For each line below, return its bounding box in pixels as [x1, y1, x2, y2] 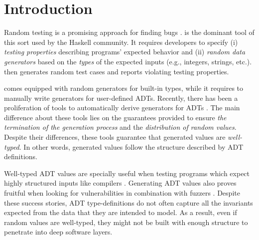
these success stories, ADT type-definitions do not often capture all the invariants [4, 197, 253, 208]
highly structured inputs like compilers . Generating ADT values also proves [4, 178, 237, 188]
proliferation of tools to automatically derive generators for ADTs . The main [4, 102, 240, 113]
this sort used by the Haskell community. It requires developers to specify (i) [4, 36, 238, 47]
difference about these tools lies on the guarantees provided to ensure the [4, 112, 227, 122]
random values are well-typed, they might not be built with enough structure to [4, 217, 248, 227]
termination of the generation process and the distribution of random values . [4, 122, 237, 132]
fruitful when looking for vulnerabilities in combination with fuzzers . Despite [4, 188, 240, 198]
